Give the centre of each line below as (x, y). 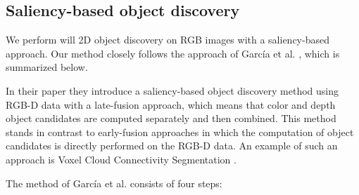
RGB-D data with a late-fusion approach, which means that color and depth (171, 104)
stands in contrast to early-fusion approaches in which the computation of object (180, 132)
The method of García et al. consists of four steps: (114, 183)
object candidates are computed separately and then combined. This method (171, 118)
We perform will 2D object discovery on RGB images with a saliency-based (168, 40)
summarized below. (47, 67)
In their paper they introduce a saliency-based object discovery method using (172, 90)
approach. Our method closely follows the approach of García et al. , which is (173, 53)
